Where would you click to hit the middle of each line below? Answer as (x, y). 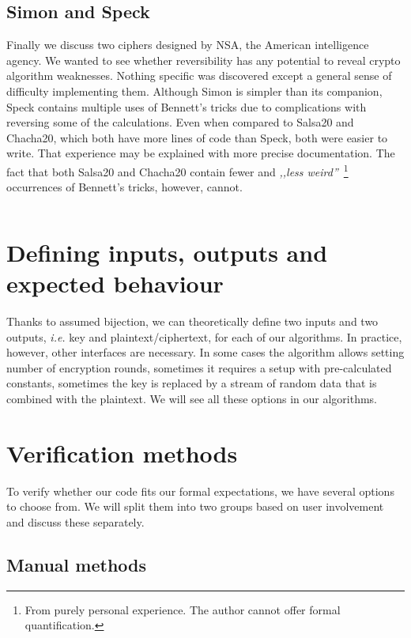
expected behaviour (115, 283)
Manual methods (77, 564)
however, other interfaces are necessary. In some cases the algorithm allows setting (205, 352)
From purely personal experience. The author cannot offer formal (183, 609)
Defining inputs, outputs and (167, 252)
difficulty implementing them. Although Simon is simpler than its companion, (194, 91)
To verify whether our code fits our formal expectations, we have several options (200, 491)
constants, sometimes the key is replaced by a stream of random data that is (192, 383)
